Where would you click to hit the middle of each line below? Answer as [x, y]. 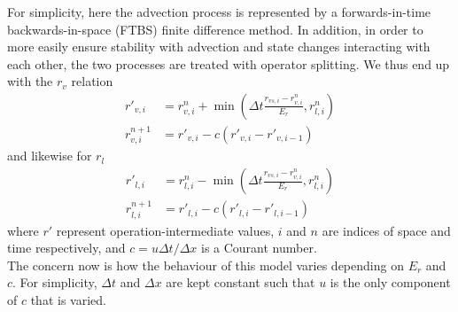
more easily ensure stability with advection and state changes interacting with [219, 47]
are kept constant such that [241, 282]
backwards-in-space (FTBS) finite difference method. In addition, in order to [215, 29]
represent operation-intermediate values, [165, 230]
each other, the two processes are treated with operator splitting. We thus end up [229, 63]
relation [92, 81]
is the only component [390, 282]
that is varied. [68, 299]
